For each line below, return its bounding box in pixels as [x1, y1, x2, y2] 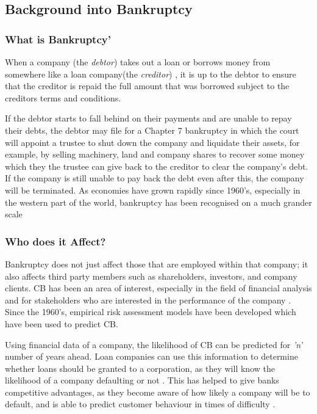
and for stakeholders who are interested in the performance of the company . [5, 293, 291, 306]
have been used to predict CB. [5, 317, 118, 330]
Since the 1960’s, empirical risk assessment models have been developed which [5, 305, 296, 318]
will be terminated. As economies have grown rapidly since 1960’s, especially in [5, 183, 301, 196]
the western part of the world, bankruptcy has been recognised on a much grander [5, 195, 312, 208]
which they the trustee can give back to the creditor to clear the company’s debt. [5, 159, 308, 172]
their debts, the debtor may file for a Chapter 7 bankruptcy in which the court [5, 123, 299, 136]
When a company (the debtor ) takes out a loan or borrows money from [5, 56, 271, 68]
